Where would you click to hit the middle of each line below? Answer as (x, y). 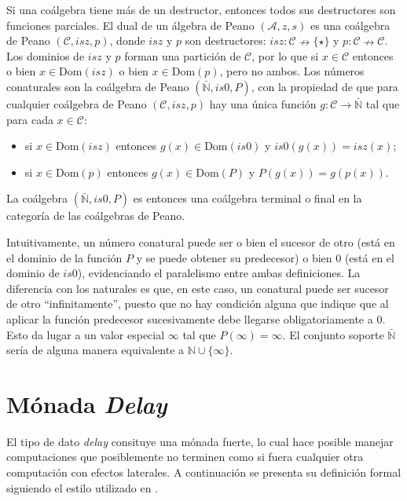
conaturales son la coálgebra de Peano (98, 86)
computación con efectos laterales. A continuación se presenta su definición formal (204, 472)
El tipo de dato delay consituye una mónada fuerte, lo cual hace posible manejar (200, 441)
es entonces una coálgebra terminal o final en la (247, 198)
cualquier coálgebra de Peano (77, 103)
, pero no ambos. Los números (292, 71)
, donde (127, 40)
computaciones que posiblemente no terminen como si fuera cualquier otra (185, 457)
